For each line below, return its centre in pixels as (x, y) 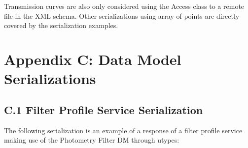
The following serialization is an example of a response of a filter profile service (123, 130)
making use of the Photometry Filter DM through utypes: (92, 140)
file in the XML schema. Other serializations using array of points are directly (122, 15)
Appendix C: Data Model (93, 59)
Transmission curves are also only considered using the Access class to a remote (124, 6)
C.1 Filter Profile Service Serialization (104, 109)
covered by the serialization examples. (61, 25)
